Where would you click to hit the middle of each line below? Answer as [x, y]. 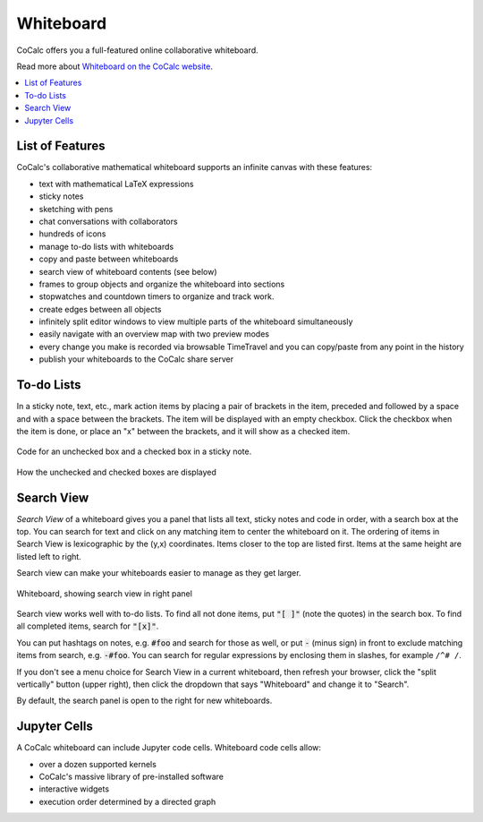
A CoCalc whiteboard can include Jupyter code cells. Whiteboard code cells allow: [169, 748]
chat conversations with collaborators [108, 221]
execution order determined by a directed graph [127, 801]
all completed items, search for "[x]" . [88, 626]
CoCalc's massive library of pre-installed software [131, 777]
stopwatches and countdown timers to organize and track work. [157, 296]
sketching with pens [76, 209]
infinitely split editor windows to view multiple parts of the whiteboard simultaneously [196, 321]
